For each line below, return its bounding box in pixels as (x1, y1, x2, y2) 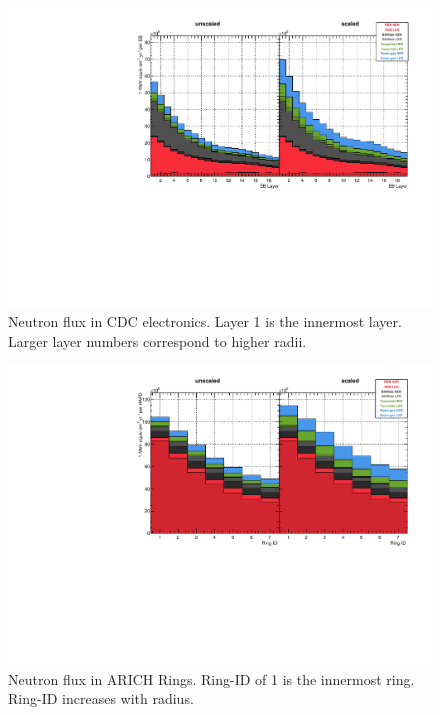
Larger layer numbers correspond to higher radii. (8, 330, 307, 351)
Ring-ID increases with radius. (8, 688, 194, 709)
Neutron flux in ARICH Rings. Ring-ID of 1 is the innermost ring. (8, 668, 415, 689)
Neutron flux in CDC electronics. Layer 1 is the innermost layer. (8, 311, 402, 332)
